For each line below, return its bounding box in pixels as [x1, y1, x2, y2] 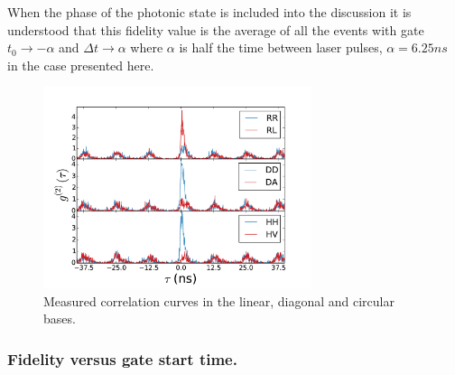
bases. [43, 309, 76, 328]
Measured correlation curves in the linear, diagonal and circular [43, 291, 395, 310]
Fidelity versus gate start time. [7, 347, 237, 370]
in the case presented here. [7, 55, 154, 74]
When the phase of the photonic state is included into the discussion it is [7, 3, 412, 21]
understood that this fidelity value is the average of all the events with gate [7, 20, 424, 39]
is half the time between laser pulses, [179, 38, 383, 57]
